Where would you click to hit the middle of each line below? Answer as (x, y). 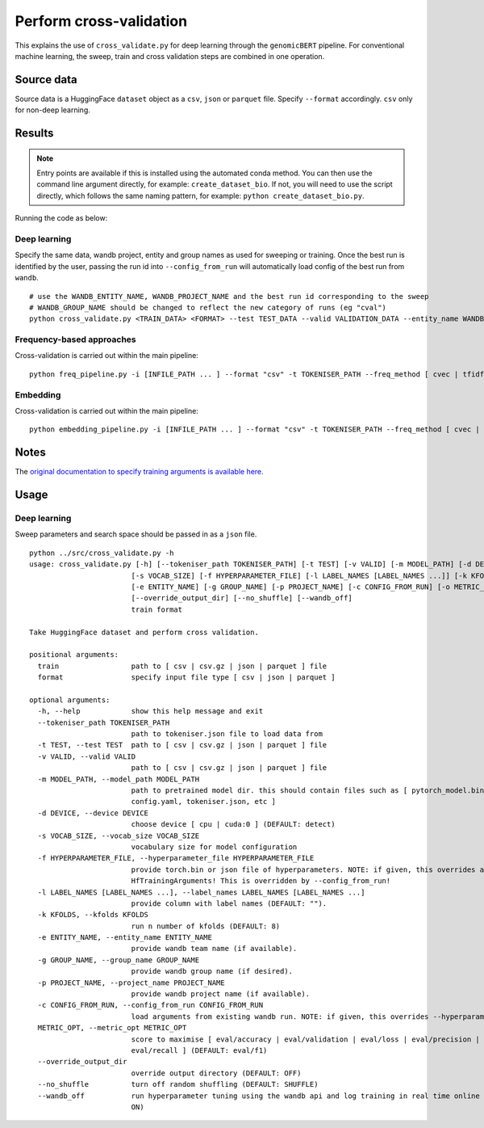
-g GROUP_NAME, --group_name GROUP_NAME (119, 960)
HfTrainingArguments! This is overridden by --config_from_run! (261, 881)
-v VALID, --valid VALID (87, 756)
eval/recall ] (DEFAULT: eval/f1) (199, 1050)
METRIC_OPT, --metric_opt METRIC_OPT (112, 1028)
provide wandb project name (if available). (221, 994)
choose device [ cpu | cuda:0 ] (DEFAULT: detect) (233, 825)
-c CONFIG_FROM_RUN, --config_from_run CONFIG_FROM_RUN (150, 1005)
